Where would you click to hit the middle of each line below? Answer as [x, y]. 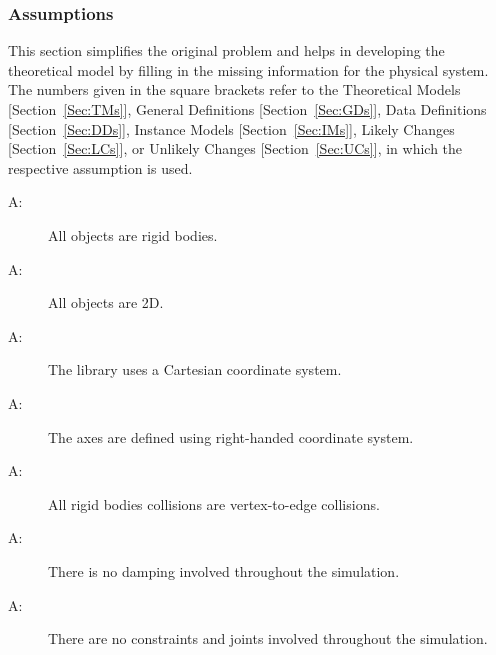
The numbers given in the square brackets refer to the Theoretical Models [234, 89]
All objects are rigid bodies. [133, 234]
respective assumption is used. [100, 167]
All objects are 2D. [106, 302]
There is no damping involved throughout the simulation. [224, 570]
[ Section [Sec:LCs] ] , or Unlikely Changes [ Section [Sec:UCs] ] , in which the [235, 148]
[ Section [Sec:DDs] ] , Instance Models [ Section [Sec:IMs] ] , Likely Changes [231, 128]
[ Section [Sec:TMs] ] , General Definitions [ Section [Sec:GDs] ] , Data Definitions [247, 109]
